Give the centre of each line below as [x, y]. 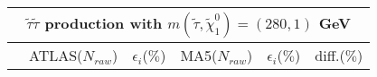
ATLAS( [56, 55]
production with [104, 23]
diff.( [330, 55]
